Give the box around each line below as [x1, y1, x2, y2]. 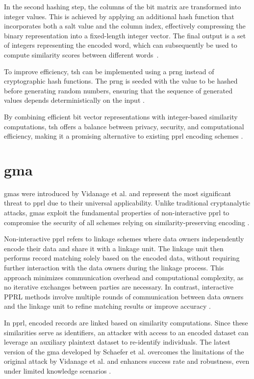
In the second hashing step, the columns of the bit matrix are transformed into [4, 1, 241, 11]
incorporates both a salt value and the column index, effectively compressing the [4, 21, 246, 31]
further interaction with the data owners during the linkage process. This [4, 262, 224, 272]
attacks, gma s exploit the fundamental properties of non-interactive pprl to [4, 207, 229, 218]
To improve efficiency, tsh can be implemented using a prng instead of [4, 66, 214, 76]
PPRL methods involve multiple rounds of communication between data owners [4, 291, 244, 301]
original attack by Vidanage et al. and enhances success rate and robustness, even [4, 356, 250, 366]
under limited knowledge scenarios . [4, 365, 111, 376]
